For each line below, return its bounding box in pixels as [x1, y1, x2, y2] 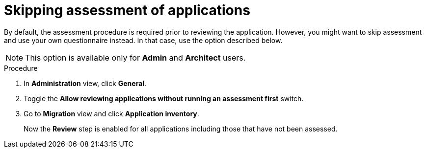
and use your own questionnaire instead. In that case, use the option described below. [4, 36, 283, 44]
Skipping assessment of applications [4, 2, 250, 19]
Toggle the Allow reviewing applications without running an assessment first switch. [24, 94, 304, 103]
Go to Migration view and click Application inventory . [24, 109, 199, 118]
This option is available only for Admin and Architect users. [25, 52, 246, 63]
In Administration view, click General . [24, 79, 147, 87]
